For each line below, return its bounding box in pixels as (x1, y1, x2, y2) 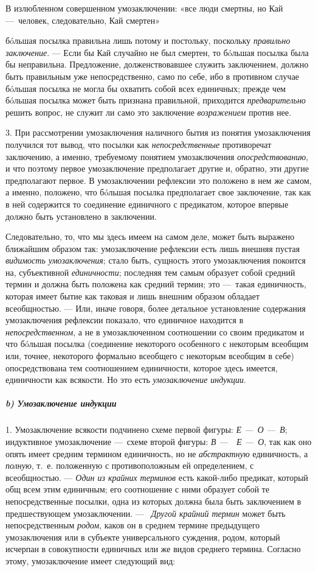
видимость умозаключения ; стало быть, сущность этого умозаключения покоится (5, 254, 306, 267)
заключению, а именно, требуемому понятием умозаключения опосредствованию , (5, 150, 309, 163)
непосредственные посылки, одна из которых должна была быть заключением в (5, 494, 301, 507)
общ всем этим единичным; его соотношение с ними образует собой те (5, 483, 270, 496)
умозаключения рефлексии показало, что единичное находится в (5, 314, 244, 326)
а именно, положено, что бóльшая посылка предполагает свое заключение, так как (5, 186, 311, 198)
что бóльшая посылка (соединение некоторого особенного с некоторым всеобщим (5, 337, 309, 350)
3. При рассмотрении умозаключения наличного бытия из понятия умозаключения (5, 126, 311, 139)
